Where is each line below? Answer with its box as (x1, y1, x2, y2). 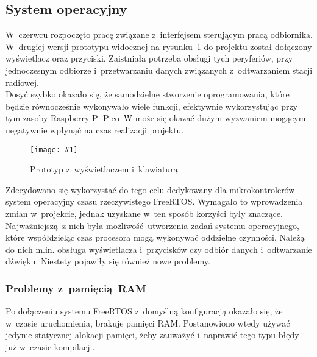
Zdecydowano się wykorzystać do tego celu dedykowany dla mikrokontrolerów (5, 183, 295, 196)
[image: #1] (30, 145, 78, 154)
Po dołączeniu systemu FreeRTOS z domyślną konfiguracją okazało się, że (5, 305, 283, 317)
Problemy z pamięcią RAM (5, 280, 146, 295)
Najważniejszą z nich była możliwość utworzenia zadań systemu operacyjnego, (5, 219, 299, 232)
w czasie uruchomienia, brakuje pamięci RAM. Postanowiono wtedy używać (5, 316, 290, 329)
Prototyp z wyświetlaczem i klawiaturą (30, 163, 178, 175)
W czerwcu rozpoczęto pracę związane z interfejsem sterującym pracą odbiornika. (5, 28, 313, 41)
